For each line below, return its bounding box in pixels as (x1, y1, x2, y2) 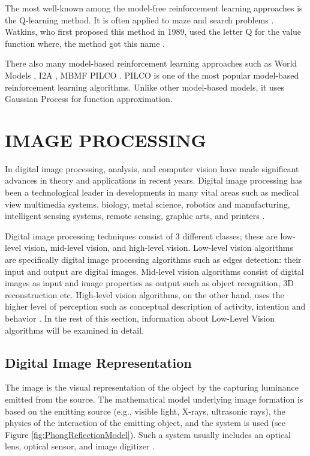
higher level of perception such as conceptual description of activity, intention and (5, 300, 306, 313)
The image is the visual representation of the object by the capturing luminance (5, 381, 299, 394)
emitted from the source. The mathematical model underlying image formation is (5, 392, 303, 405)
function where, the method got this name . (5, 37, 165, 49)
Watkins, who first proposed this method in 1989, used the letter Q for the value (5, 25, 302, 38)
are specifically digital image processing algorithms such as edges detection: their (5, 253, 302, 266)
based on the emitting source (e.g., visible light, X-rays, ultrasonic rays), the (5, 404, 285, 417)
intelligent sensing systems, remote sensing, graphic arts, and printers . (5, 209, 265, 222)
